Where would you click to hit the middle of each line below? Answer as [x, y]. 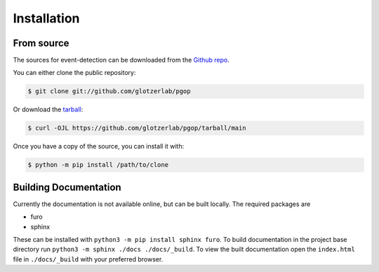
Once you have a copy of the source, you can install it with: [99, 147]
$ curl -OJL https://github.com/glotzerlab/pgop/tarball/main [137, 128]
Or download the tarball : [48, 109]
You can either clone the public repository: [74, 73]
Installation [46, 18]
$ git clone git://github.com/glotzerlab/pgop [109, 91]
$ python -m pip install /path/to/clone [98, 165]
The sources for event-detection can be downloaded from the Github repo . [121, 60]
